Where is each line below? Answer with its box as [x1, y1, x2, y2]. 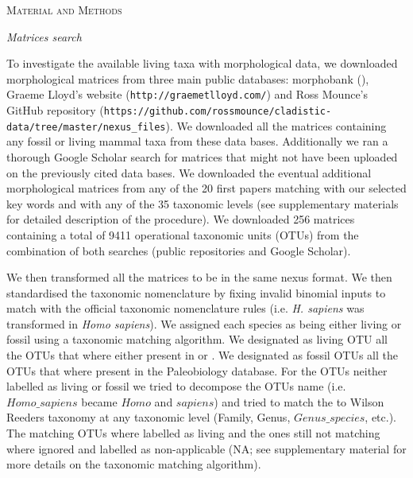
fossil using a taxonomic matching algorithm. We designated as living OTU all [6, 331, 388, 348]
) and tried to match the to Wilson [214, 393, 384, 410]
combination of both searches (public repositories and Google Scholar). [6, 242, 351, 258]
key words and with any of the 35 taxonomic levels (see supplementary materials [6, 195, 399, 212]
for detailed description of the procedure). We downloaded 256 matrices [6, 211, 355, 227]
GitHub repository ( [6, 102, 104, 119]
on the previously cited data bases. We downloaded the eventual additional [6, 164, 372, 181]
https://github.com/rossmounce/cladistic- [103, 106, 332, 118]
